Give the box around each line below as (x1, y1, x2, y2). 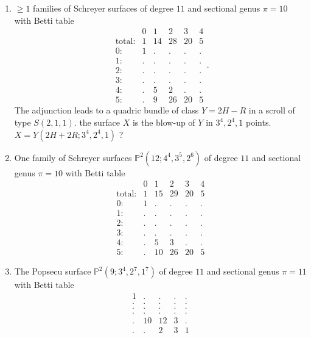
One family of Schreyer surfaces (14, 151, 132, 164)
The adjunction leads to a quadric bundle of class (14, 104, 199, 117)
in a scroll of (248, 104, 295, 117)
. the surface (74, 116, 120, 129)
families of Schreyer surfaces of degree (33, 2, 174, 14)
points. (245, 116, 271, 129)
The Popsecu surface (14, 265, 91, 278)
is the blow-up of (132, 116, 195, 129)
